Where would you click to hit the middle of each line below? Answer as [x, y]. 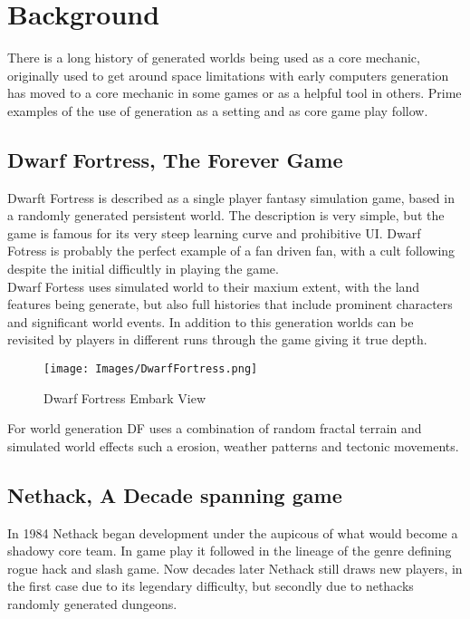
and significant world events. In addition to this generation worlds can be [211, 321]
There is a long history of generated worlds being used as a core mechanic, [214, 58]
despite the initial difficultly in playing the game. [143, 269]
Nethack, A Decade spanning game [175, 494]
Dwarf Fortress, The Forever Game [175, 159]
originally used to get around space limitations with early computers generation [228, 75]
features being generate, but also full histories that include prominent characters [230, 304]
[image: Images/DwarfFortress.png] [151, 369]
